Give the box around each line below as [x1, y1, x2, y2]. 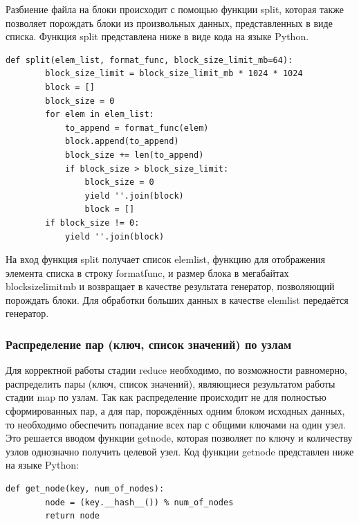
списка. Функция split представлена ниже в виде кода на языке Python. [6, 29, 309, 44]
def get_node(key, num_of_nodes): [6, 484, 165, 494]
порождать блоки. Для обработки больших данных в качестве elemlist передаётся [6, 292, 349, 307]
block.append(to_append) [64, 136, 179, 147]
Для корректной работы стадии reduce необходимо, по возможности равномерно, [6, 363, 347, 377]
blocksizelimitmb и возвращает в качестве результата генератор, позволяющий [6, 279, 335, 293]
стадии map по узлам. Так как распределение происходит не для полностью [6, 390, 326, 404]
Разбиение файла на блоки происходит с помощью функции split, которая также [6, 2, 344, 16]
